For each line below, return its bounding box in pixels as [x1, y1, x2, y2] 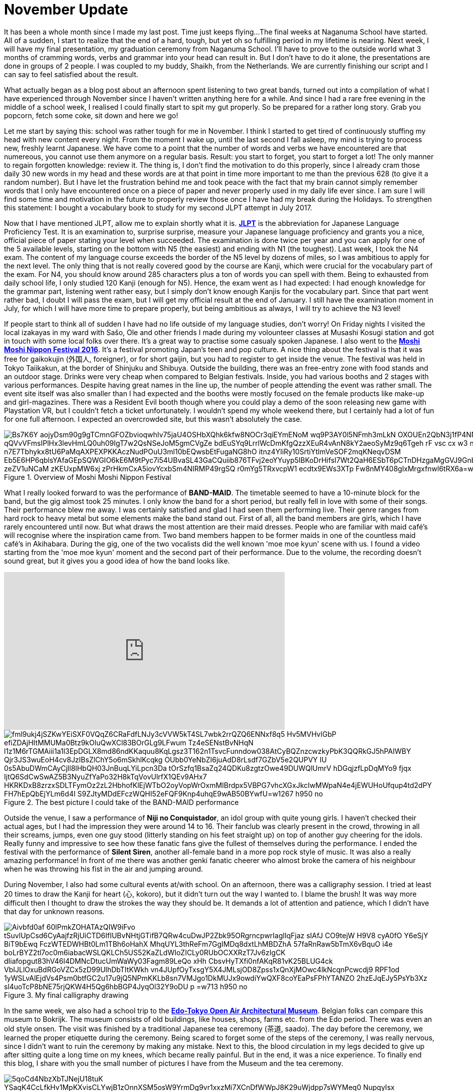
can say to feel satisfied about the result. [4, 70, 138, 79]
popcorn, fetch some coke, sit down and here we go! [4, 111, 178, 120]
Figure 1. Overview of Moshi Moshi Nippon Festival [4, 472, 171, 481]
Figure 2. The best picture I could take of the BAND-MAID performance [4, 797, 239, 806]
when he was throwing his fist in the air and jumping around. [4, 864, 203, 873]
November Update [4, 1, 128, 18]
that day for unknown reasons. [4, 907, 105, 916]
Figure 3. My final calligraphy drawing [4, 990, 129, 999]
